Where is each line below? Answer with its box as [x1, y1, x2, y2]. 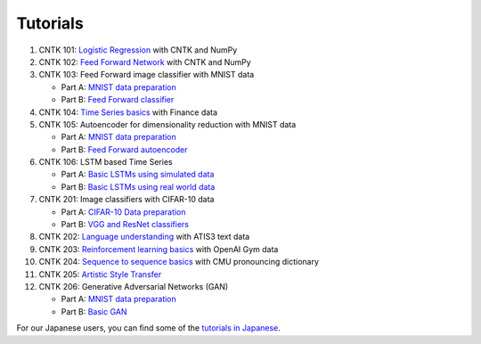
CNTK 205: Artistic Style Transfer [38, 268, 162, 280]
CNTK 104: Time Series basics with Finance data [38, 107, 218, 118]
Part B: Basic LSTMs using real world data [61, 181, 216, 192]
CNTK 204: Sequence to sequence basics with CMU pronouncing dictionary [38, 257, 320, 267]
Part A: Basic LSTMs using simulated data [61, 169, 215, 180]
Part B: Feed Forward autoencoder [61, 143, 188, 155]
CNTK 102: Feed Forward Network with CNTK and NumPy [38, 56, 251, 67]
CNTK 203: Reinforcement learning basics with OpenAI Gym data [38, 243, 279, 254]
